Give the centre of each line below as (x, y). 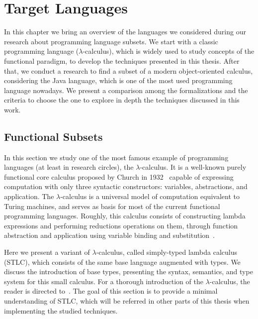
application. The (29, 196)
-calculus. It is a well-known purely (193, 167)
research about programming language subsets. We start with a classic (111, 41)
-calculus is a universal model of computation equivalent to (150, 196)
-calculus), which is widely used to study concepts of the (169, 51)
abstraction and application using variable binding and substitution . (110, 235)
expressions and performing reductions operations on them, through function (121, 225)
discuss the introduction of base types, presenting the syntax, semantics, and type (129, 271)
